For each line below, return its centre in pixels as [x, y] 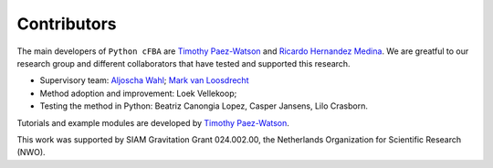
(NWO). [31, 152]
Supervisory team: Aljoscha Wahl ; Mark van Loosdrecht [144, 80]
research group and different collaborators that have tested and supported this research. [184, 63]
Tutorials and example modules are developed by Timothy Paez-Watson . [153, 122]
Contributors [67, 24]
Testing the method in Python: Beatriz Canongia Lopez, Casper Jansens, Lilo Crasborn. [204, 106]
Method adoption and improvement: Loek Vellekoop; [138, 93]
